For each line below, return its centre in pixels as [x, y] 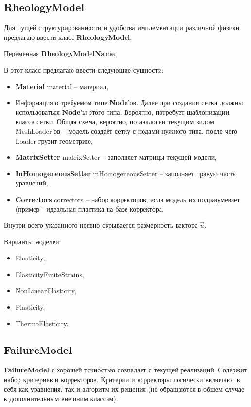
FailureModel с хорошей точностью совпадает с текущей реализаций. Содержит [125, 370]
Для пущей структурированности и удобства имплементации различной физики [122, 28]
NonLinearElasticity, [46, 290]
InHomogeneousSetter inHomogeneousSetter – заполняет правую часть [125, 173]
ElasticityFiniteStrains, [50, 274]
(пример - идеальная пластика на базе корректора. [90, 209]
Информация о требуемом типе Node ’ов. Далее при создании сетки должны [129, 102]
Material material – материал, [62, 86]
